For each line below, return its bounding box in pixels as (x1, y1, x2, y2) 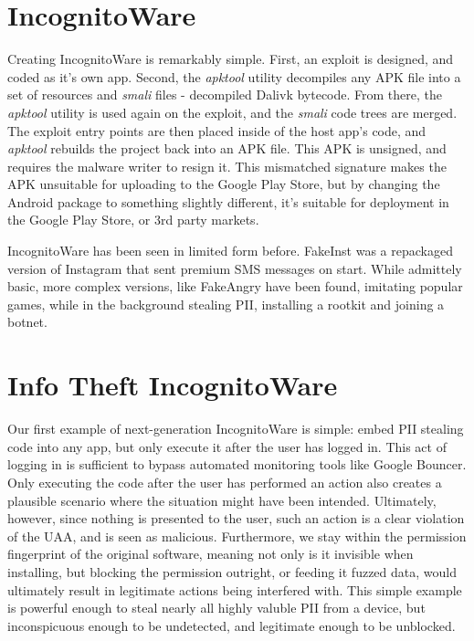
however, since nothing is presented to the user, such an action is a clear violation (7, 509, 465, 528)
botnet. (7, 312, 47, 331)
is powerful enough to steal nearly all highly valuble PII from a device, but (7, 598, 426, 617)
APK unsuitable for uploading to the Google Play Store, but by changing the (7, 174, 440, 194)
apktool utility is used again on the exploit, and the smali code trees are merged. (7, 102, 458, 121)
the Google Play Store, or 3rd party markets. (7, 210, 259, 229)
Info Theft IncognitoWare (7, 366, 338, 404)
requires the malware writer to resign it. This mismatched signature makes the (7, 156, 447, 175)
